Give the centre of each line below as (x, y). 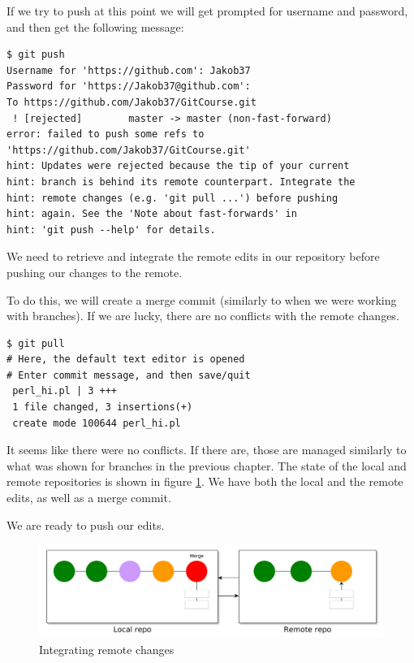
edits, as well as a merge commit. (89, 498)
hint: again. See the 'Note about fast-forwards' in (152, 214)
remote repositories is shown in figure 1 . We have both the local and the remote (205, 481)
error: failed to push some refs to (106, 134)
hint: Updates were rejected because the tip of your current (178, 166)
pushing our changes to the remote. (95, 272)
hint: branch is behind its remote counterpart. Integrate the (181, 182)
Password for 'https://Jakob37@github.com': (129, 87)
